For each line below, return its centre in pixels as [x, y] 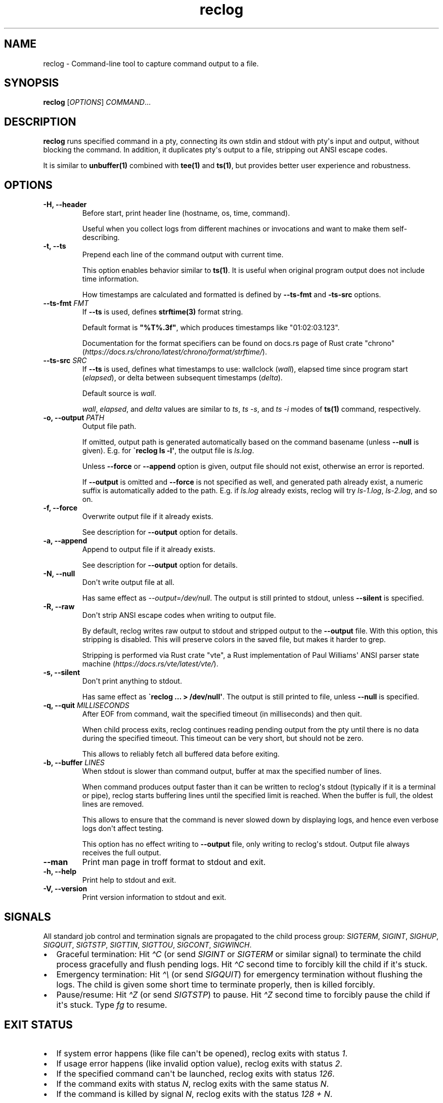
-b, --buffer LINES [74, 763]
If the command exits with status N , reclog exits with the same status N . [193, 1084]
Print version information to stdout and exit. [154, 897]
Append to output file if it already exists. [149, 549]
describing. [101, 238]
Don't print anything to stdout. [132, 681]
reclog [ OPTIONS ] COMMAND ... [97, 102]
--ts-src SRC [65, 361]
